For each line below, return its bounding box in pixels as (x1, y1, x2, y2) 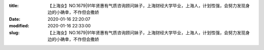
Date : (9, 16, 21, 22)
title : (9, 3, 19, 8)
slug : (9, 29, 20, 36)
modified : (9, 23, 29, 29)
